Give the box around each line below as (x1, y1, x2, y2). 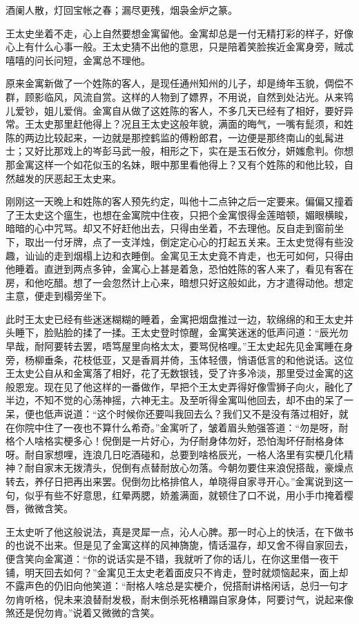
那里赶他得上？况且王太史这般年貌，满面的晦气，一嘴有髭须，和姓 (53, 117, 353, 131)
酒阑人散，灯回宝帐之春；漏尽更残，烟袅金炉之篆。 (6, 3, 237, 17)
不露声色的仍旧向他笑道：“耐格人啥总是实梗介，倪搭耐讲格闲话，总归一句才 (6, 578, 349, 593)
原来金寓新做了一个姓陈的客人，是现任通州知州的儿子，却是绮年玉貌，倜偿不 (6, 76, 353, 90)
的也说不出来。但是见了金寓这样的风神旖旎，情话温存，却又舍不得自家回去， (6, 538, 353, 552)
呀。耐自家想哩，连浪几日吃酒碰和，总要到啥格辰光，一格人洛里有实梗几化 (6, 447, 344, 461)
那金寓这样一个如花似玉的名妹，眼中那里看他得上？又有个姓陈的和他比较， (6, 157, 344, 171)
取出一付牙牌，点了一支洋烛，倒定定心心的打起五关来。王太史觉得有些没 (24, 234, 353, 248)
